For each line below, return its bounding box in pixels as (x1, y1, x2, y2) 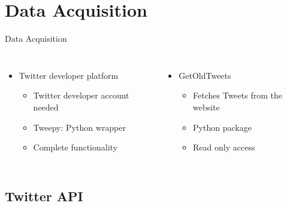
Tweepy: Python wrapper (33, 121, 126, 133)
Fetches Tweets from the (193, 89, 282, 102)
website (193, 100, 220, 113)
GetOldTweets (179, 69, 231, 81)
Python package (193, 121, 252, 133)
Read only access (193, 141, 255, 153)
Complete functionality (33, 141, 117, 153)
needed (33, 100, 59, 113)
